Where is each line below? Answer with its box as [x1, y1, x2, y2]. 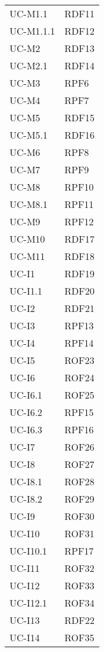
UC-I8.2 [10, 492, 43, 506]
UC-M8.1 [10, 197, 48, 211]
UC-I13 [10, 613, 40, 627]
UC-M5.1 [10, 128, 48, 142]
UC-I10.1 [10, 544, 48, 558]
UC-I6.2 [10, 405, 43, 419]
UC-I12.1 [10, 596, 48, 610]
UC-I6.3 [10, 423, 43, 436]
